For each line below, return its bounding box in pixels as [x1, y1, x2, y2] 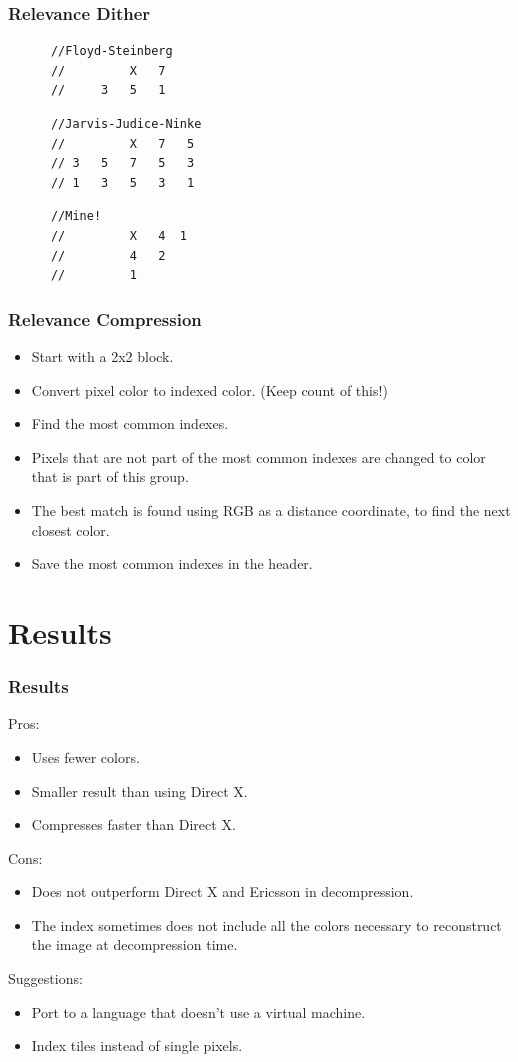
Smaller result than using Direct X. [31, 780, 248, 801]
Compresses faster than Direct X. [31, 814, 236, 835]
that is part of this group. [31, 466, 189, 487]
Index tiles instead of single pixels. [31, 1035, 243, 1056]
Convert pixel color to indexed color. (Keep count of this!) [31, 379, 388, 400]
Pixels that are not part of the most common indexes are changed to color [31, 446, 486, 467]
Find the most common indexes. [31, 413, 229, 434]
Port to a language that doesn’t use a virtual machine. [31, 1001, 366, 1022]
